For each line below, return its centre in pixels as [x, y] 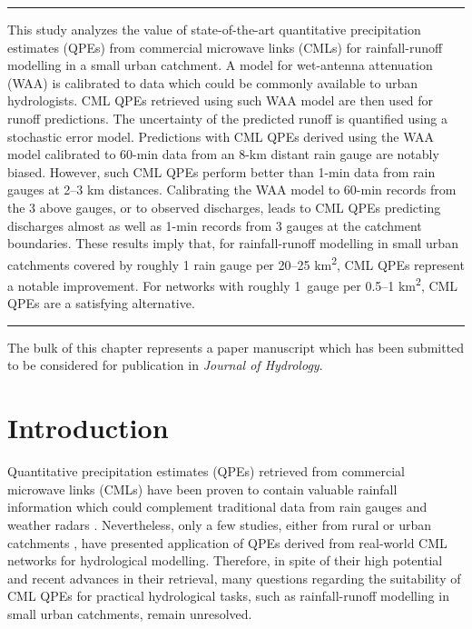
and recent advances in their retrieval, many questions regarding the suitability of [234, 578]
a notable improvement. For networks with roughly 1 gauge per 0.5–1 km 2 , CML [233, 284]
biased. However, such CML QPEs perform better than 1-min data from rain [221, 171]
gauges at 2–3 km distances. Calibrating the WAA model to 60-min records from [232, 190]
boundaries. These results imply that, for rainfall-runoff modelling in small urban [233, 243]
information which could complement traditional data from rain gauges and [217, 507]
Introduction [88, 428]
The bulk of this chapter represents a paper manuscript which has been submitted [236, 347]
